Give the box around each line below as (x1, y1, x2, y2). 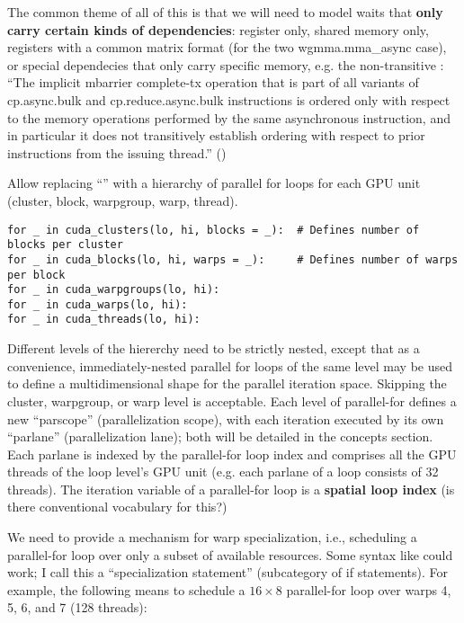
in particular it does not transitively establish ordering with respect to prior (7, 126, 425, 145)
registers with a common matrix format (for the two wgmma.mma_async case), (7, 38, 447, 57)
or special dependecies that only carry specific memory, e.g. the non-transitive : (7, 55, 444, 74)
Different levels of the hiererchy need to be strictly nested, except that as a (7, 339, 420, 358)
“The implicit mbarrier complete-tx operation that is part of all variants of (7, 73, 419, 92)
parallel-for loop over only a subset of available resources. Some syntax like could (7, 545, 453, 564)
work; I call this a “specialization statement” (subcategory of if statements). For (7, 563, 448, 582)
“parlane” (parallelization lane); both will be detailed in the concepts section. (7, 427, 433, 446)
